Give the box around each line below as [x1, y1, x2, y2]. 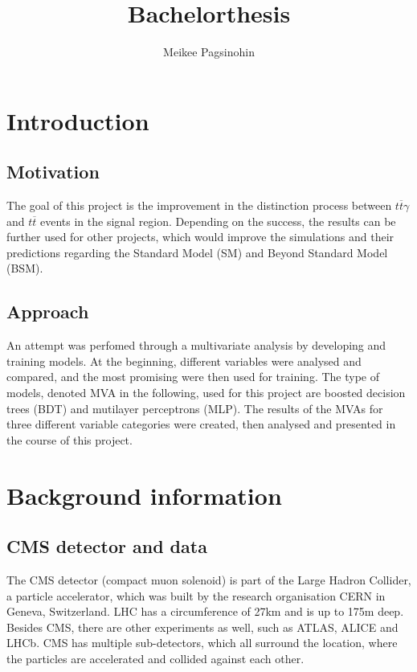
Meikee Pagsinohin [163, 43, 255, 60]
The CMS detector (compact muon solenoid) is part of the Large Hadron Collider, [6, 572, 411, 588]
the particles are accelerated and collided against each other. [6, 649, 305, 666]
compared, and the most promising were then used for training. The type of [6, 368, 379, 385]
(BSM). [6, 260, 43, 277]
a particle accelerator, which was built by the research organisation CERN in [6, 587, 386, 604]
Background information [6, 478, 282, 511]
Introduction [6, 104, 149, 137]
